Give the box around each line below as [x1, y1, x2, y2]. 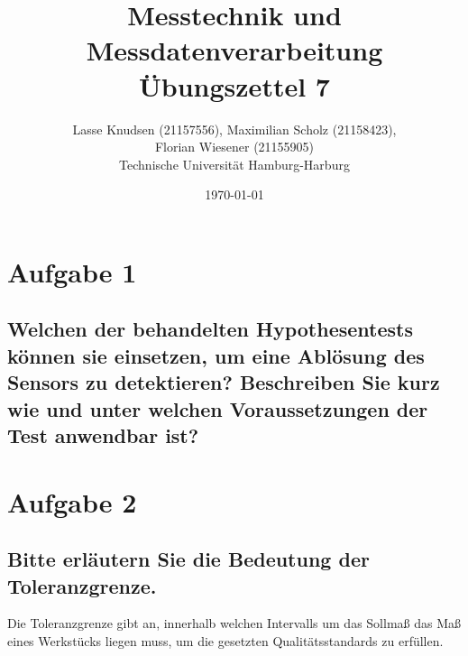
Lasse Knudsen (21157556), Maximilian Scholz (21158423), [72, 119, 397, 138]
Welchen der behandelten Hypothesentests [7, 315, 413, 343]
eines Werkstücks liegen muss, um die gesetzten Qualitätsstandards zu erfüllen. [7, 631, 444, 650]
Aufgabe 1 [7, 253, 137, 290]
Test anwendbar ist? [7, 421, 199, 449]
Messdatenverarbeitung [86, 32, 383, 69]
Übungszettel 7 [139, 67, 330, 104]
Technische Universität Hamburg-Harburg [119, 154, 350, 173]
